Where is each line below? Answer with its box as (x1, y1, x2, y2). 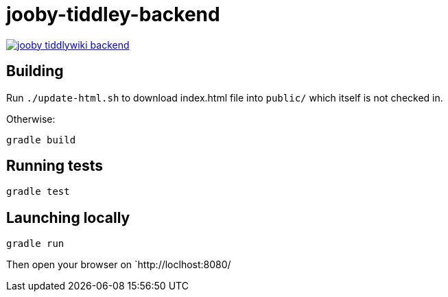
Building (6, 62, 64, 80)
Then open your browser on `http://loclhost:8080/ (6, 259, 231, 271)
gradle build (6, 134, 76, 145)
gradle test (6, 186, 70, 198)
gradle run (6, 238, 64, 250)
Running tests (6, 157, 104, 175)
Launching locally (6, 209, 130, 226)
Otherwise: (6, 112, 56, 125)
